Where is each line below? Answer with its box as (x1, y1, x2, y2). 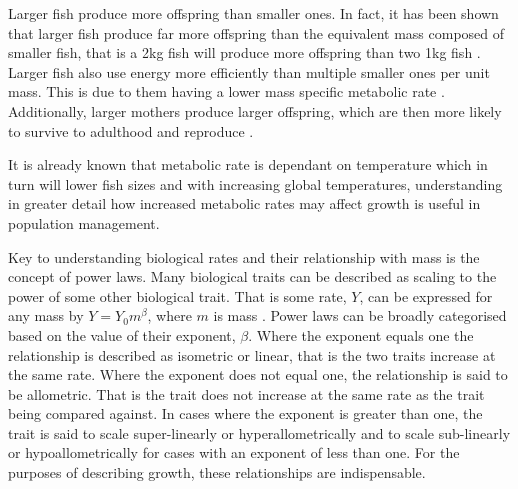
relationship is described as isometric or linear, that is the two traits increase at (8, 344, 496, 365)
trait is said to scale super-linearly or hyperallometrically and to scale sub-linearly (8, 422, 511, 443)
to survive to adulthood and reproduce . (8, 120, 254, 141)
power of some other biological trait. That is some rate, (8, 285, 347, 306)
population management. (8, 212, 160, 233)
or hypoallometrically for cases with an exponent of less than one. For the (8, 442, 460, 463)
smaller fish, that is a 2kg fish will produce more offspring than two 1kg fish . (8, 42, 481, 63)
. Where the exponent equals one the (248, 324, 474, 345)
